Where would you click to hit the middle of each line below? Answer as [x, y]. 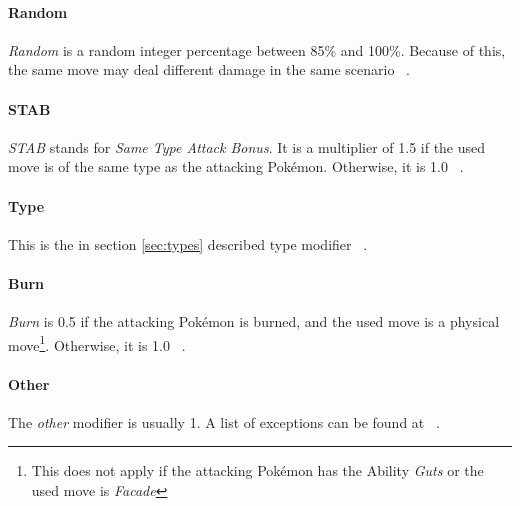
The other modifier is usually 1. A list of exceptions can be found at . [224, 421]
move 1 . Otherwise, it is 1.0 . [97, 343]
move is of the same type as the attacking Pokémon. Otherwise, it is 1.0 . [236, 166]
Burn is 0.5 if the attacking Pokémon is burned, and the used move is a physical [254, 321]
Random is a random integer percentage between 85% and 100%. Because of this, [257, 49]
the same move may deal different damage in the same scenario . [209, 69]
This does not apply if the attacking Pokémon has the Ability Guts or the [257, 470]
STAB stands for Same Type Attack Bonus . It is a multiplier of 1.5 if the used [247, 146]
